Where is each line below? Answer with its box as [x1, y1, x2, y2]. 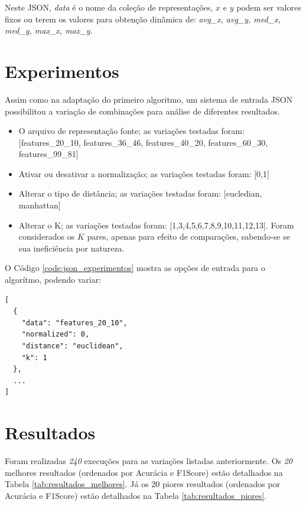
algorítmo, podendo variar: [5, 273, 102, 286]
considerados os [18, 230, 75, 243]
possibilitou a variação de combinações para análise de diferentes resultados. [5, 105, 280, 117]
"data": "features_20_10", [21, 318, 128, 327]
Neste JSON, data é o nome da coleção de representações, [5, 1, 213, 13]
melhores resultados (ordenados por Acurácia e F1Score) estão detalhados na [5, 466, 283, 478]
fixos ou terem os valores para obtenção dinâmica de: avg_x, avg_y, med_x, [5, 12, 281, 25]
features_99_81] [18, 148, 79, 160]
